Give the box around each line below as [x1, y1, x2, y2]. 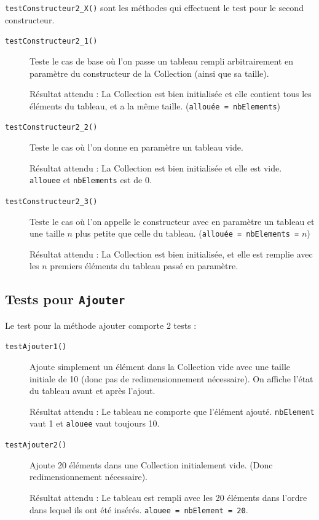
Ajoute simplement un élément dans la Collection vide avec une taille [30, 360, 291, 372]
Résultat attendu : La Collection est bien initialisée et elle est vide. [30, 161, 282, 174]
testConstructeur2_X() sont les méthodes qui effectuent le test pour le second [5, 1, 304, 14]
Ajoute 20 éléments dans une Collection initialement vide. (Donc [30, 458, 273, 471]
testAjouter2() [5, 441, 67, 450]
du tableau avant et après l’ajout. [30, 384, 156, 397]
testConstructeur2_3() [5, 197, 98, 206]
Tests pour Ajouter [5, 290, 125, 309]
